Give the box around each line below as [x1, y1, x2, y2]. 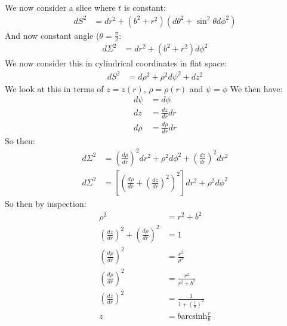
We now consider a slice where [5, 1, 116, 13]
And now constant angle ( [5, 29, 100, 41]
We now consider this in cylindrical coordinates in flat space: [5, 57, 227, 69]
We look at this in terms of [5, 82, 104, 95]
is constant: [124, 1, 166, 13]
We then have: [230, 82, 283, 95]
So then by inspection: [5, 197, 87, 209]
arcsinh [181, 312, 208, 321]
